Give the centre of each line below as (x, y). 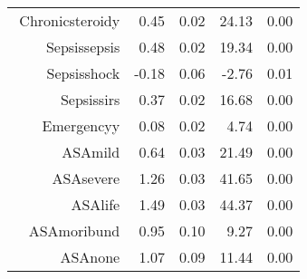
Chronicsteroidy (70, 20)
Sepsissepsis (83, 47)
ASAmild (91, 152)
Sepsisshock (83, 73)
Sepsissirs (90, 99)
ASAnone (90, 257)
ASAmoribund (74, 231)
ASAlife (96, 204)
